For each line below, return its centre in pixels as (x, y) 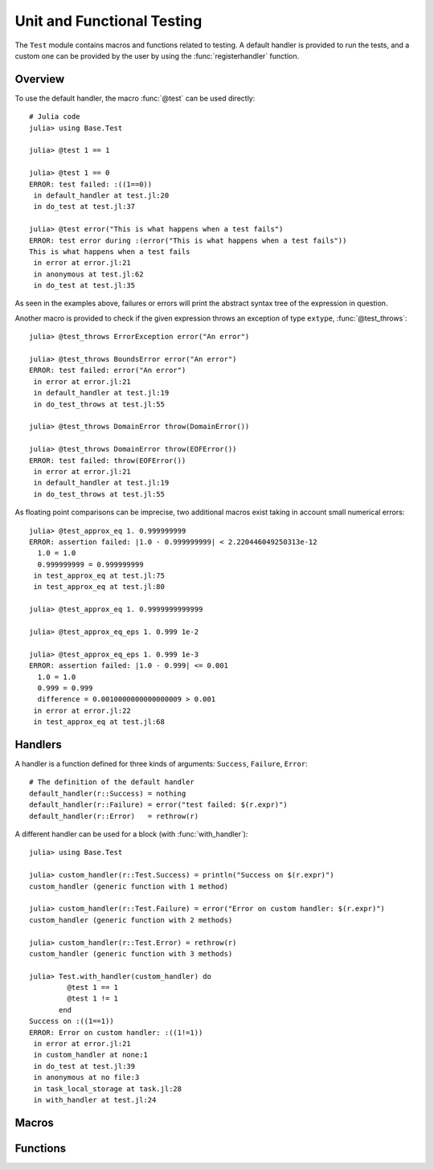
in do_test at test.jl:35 (84, 286)
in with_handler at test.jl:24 (95, 1100)
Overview (40, 79)
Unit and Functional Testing (108, 21)
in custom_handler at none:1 (91, 1055)
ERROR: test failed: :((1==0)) (91, 184)
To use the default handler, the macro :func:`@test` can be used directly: (135, 98)
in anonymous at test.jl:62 (88, 274)
